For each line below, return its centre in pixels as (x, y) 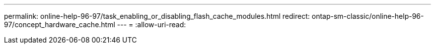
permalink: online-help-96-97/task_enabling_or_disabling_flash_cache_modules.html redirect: (157, 16)
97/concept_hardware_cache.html (60, 24)
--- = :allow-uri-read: (151, 24)
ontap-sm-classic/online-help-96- (368, 16)
